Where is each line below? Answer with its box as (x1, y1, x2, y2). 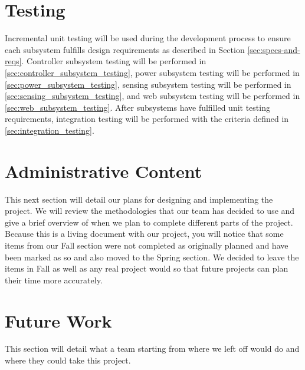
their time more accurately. (5, 273, 103, 286)
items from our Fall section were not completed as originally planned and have (5, 239, 288, 251)
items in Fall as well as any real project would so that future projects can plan (5, 262, 288, 275)
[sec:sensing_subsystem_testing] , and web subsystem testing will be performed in (5, 90, 300, 102)
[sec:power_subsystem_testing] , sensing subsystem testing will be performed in (5, 78, 291, 90)
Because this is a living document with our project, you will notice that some (5, 227, 284, 240)
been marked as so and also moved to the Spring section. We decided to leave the (5, 250, 299, 263)
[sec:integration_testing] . (5, 124, 94, 136)
